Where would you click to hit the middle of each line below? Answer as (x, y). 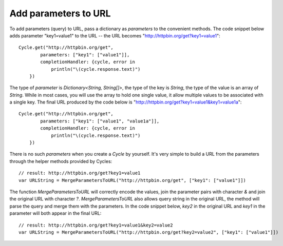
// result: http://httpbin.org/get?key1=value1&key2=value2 (96, 225)
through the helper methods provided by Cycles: (61, 161)
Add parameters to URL (60, 13)
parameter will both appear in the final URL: (55, 213)
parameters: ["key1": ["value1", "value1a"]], (100, 121)
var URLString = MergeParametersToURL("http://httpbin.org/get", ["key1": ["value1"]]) (133, 180)
